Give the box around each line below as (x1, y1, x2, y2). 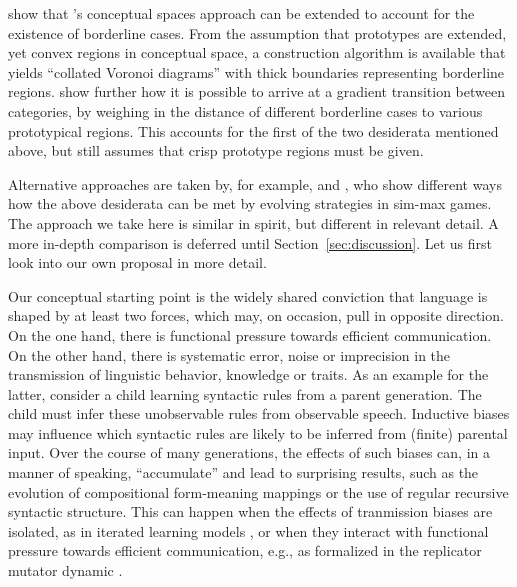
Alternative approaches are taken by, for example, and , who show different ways (8, 173, 502, 194)
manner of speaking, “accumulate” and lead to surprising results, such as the (8, 462, 479, 483)
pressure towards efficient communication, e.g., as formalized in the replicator (8, 540, 482, 561)
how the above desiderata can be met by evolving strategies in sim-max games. (8, 193, 492, 214)
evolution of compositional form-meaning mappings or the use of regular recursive (8, 481, 509, 502)
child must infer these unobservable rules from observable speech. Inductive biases (8, 403, 510, 424)
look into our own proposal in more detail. (8, 252, 267, 273)
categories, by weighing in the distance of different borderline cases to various (8, 100, 483, 121)
